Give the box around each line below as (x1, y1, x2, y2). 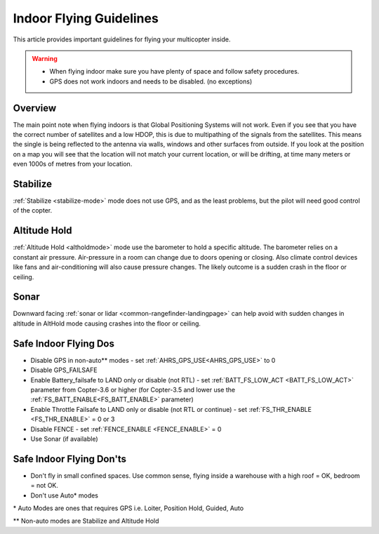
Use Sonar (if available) (30, 434, 98, 443)
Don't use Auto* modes (30, 491, 98, 500)
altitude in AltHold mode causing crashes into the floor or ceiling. (13, 319, 201, 328)
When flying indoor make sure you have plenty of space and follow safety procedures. (49, 67, 300, 76)
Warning (32, 54, 58, 62)
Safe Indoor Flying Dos (13, 338, 115, 349)
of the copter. (13, 206, 53, 215)
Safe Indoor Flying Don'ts (13, 453, 126, 465)
